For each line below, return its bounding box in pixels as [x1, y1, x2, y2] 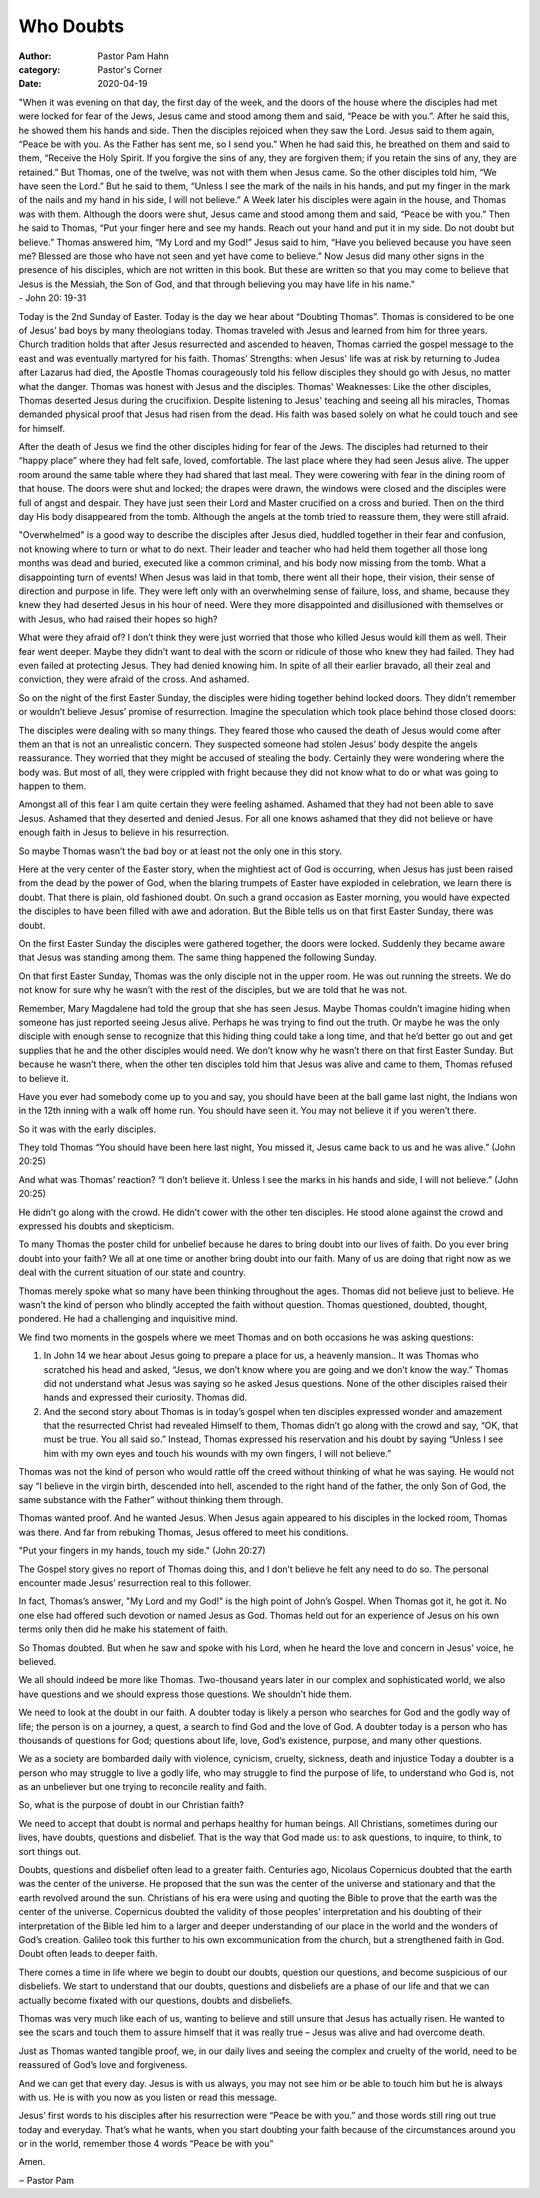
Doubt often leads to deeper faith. [18, 1948, 158, 1960]
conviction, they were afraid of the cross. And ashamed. [18, 673, 250, 685]
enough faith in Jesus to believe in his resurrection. [18, 826, 230, 839]
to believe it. [18, 1072, 69, 1084]
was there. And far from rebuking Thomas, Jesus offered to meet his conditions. [18, 1526, 349, 1538]
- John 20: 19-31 [18, 292, 87, 304]
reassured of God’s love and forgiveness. [18, 2059, 188, 2071]
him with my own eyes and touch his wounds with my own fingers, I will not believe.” [43, 1447, 392, 1459]
